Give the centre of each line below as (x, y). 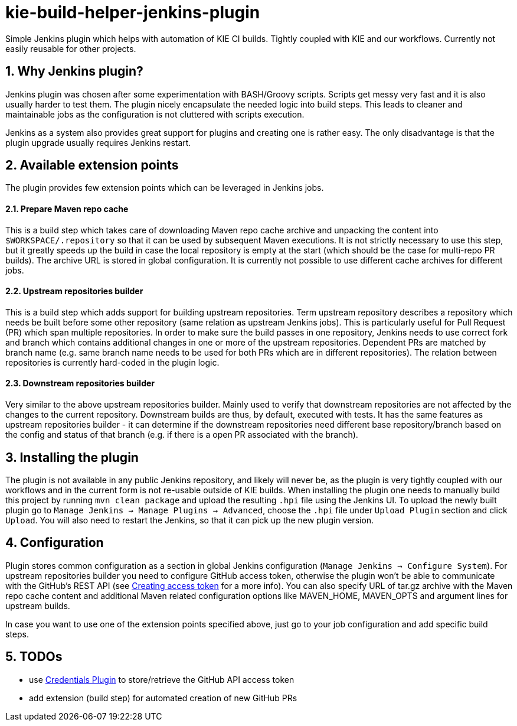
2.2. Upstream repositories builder (74, 291)
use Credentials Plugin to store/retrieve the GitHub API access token (162, 679)
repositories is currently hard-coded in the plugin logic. (112, 362)
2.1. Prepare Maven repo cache (67, 209)
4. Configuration (55, 543)
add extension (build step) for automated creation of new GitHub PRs (163, 698)
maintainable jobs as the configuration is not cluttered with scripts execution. (155, 114)
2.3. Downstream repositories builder (80, 383)
